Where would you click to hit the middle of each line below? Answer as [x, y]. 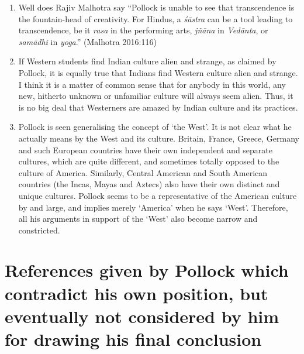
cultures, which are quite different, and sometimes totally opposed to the [149, 161]
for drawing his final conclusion [133, 339]
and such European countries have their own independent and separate [146, 149]
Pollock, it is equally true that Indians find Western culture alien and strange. [158, 72]
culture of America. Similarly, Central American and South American [143, 172]
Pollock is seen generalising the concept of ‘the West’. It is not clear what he [155, 127]
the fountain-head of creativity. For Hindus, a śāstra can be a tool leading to [156, 18]
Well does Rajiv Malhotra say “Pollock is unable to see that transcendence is [156, 7]
